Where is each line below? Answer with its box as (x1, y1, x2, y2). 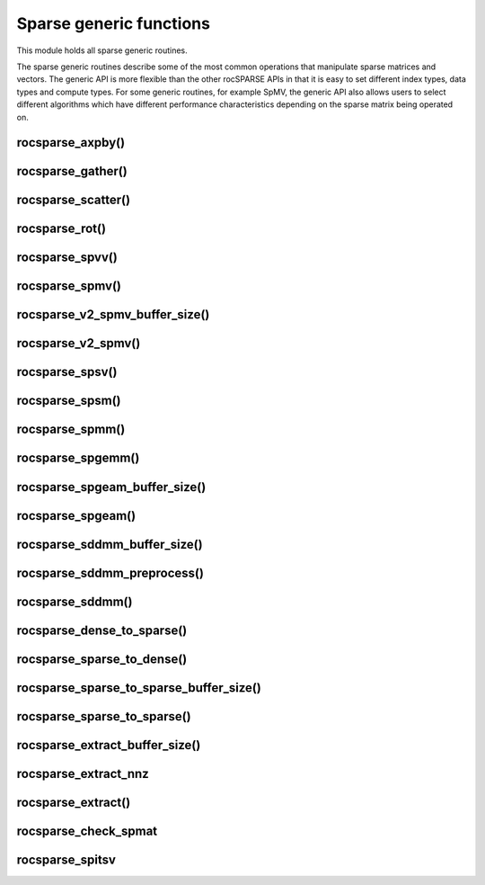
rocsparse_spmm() (16, 422, 126, 437)
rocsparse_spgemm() (16, 451, 140, 466)
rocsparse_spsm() (16, 393, 121, 408)
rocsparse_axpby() (16, 135, 126, 150)
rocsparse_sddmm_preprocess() (16, 565, 204, 580)
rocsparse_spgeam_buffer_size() (16, 479, 207, 495)
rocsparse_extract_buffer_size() (16, 737, 201, 753)
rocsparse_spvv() (16, 250, 119, 265)
